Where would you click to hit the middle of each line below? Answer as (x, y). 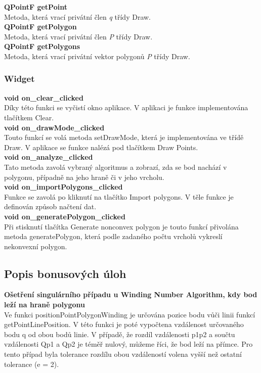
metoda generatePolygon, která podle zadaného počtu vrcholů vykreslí (113, 236)
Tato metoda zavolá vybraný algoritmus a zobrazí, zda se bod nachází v (116, 167)
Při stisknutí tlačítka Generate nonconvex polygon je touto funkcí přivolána (121, 226)
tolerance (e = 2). (32, 364)
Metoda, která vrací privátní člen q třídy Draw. (77, 16)
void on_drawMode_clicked (54, 127)
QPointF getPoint (36, 7)
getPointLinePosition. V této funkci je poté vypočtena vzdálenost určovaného (124, 324)
